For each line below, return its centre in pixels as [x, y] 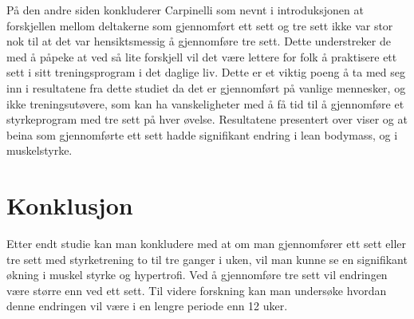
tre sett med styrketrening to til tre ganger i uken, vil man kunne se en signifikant [207, 259]
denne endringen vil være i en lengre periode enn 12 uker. [147, 306]
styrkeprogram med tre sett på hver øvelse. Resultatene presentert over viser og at [207, 119]
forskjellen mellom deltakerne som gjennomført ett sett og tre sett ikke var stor [200, 25]
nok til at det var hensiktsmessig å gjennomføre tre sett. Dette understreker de [199, 41]
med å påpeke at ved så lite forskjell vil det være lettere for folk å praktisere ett [202, 56]
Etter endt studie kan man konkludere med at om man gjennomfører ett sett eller [207, 244]
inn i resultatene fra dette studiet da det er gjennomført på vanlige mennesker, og [206, 87]
